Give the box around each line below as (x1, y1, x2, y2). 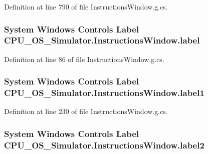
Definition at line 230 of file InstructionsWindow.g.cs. (4, 106, 168, 116)
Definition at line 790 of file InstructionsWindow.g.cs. (4, 1, 168, 11)
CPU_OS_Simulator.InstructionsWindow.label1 (4, 86, 204, 99)
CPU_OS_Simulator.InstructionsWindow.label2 (4, 138, 204, 151)
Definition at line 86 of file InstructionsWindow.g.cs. (4, 53, 164, 64)
